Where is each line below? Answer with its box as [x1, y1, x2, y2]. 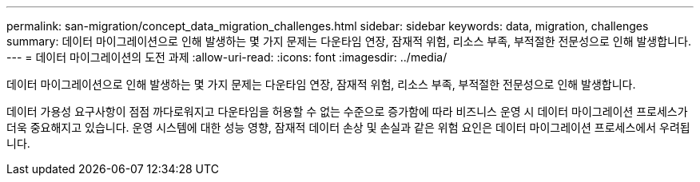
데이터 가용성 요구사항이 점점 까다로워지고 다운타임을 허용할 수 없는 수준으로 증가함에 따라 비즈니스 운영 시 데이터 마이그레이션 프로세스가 [6, 105, 688, 118]
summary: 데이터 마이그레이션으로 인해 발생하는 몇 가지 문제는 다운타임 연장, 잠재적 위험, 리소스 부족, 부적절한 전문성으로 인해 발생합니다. [6, 34, 691, 48]
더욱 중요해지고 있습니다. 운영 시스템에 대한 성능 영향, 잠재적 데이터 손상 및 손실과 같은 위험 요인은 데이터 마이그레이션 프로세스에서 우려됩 [6, 121, 690, 134]
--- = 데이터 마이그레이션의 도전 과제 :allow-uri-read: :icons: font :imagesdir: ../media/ [6, 50, 447, 64]
